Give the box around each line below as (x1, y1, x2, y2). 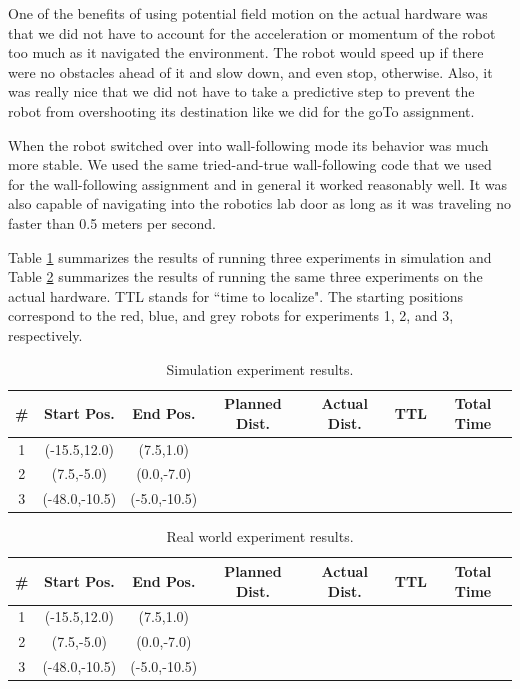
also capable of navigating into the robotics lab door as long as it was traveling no (8, 193, 511, 214)
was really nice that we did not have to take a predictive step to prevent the (8, 81, 475, 102)
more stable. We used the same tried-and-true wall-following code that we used (8, 154, 492, 175)
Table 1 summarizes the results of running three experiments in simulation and (8, 246, 492, 267)
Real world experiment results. (166, 526, 354, 547)
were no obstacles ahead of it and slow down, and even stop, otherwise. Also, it (8, 61, 493, 82)
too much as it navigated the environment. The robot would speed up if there (8, 42, 484, 63)
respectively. (8, 324, 83, 345)
